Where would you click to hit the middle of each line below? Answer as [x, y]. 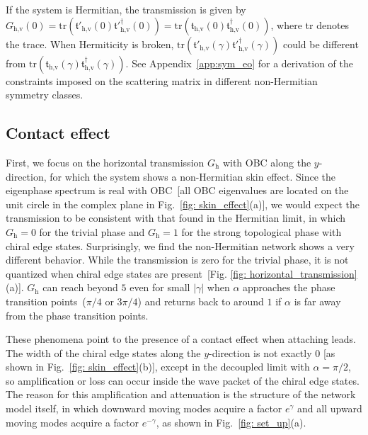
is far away [317, 301]
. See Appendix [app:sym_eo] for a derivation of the [239, 63]
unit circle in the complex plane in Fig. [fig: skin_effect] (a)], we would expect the [183, 204]
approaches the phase [289, 287]
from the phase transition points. [77, 315]
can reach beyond [80, 287]
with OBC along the [267, 162]
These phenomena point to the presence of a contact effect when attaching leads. [181, 339]
